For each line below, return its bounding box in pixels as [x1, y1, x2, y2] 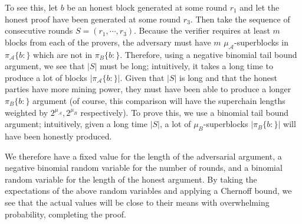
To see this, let [5, 1, 58, 13]
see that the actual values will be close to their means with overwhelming [5, 196, 270, 208]
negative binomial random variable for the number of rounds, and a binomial [5, 161, 283, 174]
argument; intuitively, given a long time [5, 118, 147, 130]
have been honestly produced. [5, 129, 112, 142]
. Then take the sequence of [190, 12, 290, 25]
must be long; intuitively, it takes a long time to [100, 60, 273, 72]
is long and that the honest [179, 71, 277, 83]
